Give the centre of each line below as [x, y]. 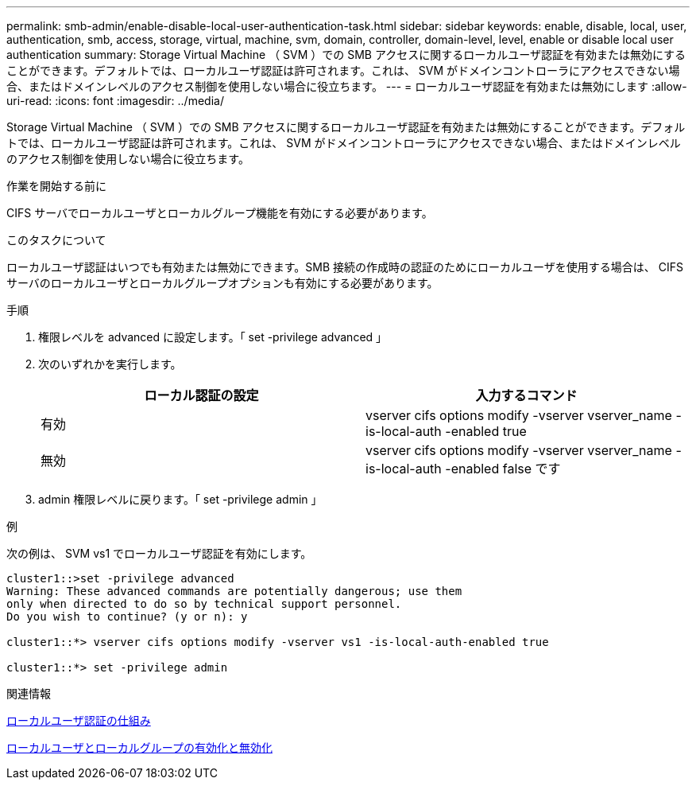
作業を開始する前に [56, 186]
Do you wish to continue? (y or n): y [127, 617]
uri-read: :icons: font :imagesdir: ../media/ [115, 101]
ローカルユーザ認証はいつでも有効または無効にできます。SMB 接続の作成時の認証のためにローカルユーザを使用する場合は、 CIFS [345, 267]
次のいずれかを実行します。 [110, 364]
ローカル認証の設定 [201, 395]
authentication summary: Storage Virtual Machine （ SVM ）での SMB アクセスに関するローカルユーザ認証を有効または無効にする [346, 54]
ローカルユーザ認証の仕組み [79, 720]
